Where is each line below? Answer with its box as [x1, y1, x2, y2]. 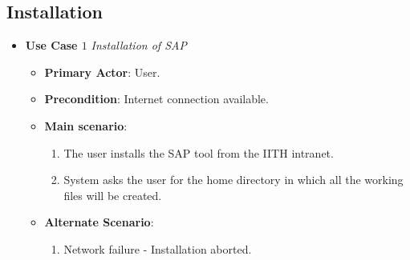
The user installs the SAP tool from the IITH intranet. [63, 144, 334, 161]
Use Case [25, 37, 78, 54]
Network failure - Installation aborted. [63, 240, 252, 257]
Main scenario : [44, 117, 128, 134]
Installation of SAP [91, 37, 187, 54]
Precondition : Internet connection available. [44, 90, 269, 107]
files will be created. [63, 186, 162, 203]
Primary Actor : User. [44, 63, 160, 80]
